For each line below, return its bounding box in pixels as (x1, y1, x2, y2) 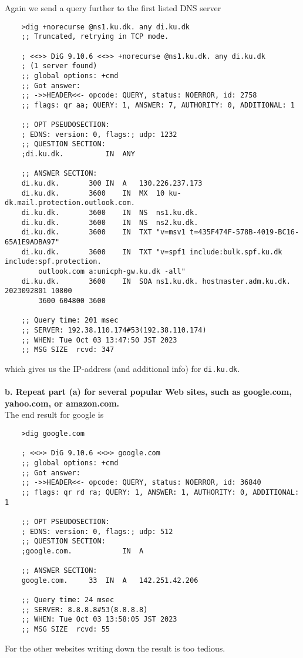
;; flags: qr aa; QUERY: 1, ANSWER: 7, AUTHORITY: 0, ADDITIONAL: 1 (21, 100, 295, 109)
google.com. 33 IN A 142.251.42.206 (21, 576, 198, 585)
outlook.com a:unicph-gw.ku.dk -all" (38, 267, 186, 276)
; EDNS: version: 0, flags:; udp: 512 (21, 527, 173, 536)
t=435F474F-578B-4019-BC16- (189, 228, 299, 237)
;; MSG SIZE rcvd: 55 (21, 625, 110, 634)
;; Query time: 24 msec (21, 596, 115, 605)
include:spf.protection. (5, 257, 102, 266)
